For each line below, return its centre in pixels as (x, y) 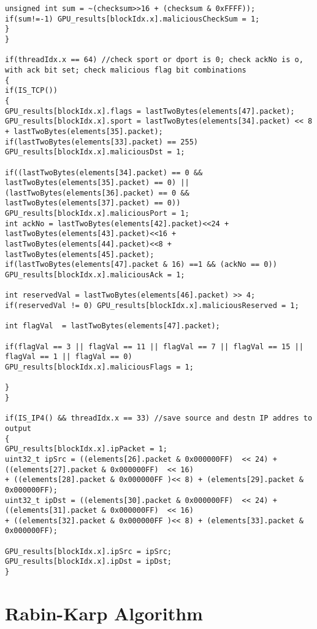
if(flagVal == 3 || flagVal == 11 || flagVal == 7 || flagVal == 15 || (154, 346)
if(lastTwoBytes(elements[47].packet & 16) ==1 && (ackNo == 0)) (141, 265)
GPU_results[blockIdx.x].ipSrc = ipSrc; (89, 551)
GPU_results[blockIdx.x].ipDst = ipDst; (89, 562)
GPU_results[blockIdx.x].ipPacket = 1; (86, 449)
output (18, 428)
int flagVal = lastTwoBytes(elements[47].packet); (113, 326)
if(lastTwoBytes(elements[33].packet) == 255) (101, 142)
